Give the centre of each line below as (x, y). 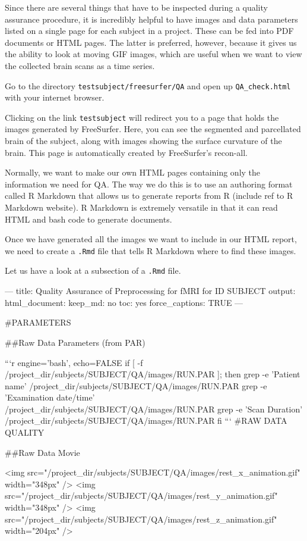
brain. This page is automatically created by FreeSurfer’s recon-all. (126, 152)
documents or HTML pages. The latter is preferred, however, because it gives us (151, 42)
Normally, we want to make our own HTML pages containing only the (133, 172)
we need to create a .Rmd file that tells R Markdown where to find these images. (151, 250)
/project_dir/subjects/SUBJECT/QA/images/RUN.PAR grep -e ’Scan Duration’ (154, 409)
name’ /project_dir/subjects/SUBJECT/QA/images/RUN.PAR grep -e (136, 385)
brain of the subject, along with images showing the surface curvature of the (143, 141)
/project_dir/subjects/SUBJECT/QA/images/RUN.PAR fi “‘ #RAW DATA (146, 420)
